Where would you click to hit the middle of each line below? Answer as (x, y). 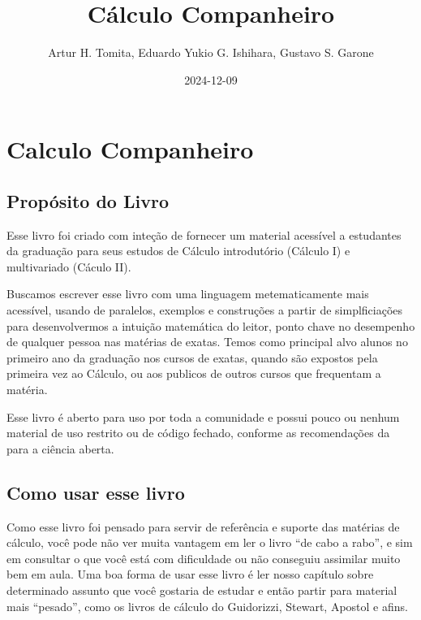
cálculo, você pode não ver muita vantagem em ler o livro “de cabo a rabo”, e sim (210, 542)
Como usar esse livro (96, 492)
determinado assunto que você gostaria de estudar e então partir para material (202, 590)
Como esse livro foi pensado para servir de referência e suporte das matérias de (203, 526)
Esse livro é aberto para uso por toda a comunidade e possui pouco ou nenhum (203, 416)
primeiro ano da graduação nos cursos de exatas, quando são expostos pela (192, 357)
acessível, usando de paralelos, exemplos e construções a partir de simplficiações (205, 310)
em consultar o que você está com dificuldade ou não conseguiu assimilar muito (204, 558)
